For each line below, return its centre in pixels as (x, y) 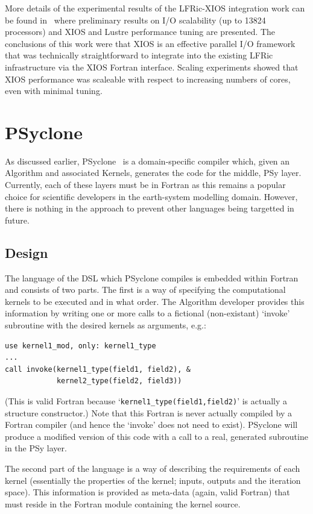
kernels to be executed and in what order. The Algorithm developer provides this (155, 301)
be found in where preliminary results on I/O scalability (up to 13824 (135, 20)
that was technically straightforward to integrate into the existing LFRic (139, 55)
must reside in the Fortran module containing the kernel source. (123, 503)
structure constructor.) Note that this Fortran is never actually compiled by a (149, 412)
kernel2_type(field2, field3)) (119, 381)
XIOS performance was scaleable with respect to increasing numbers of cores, (148, 79)
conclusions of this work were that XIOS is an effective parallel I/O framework (150, 43)
